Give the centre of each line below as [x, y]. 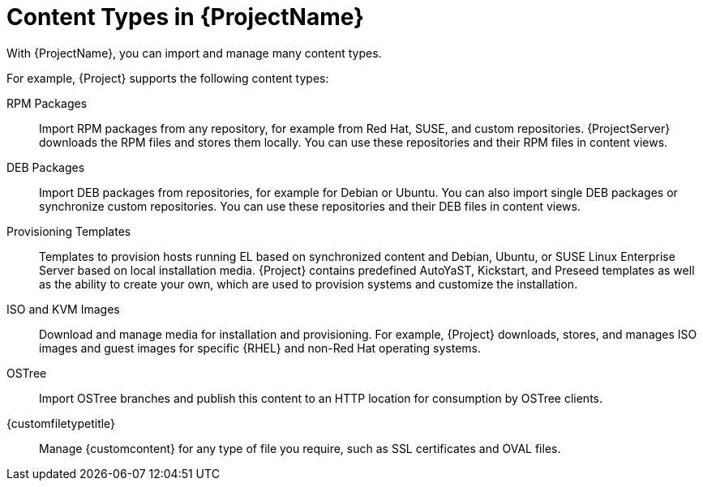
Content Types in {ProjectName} [186, 17]
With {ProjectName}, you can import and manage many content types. [194, 53]
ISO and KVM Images [63, 309]
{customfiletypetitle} [61, 423]
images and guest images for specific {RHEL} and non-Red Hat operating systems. [260, 348]
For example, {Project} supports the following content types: [168, 78]
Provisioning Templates [69, 231]
